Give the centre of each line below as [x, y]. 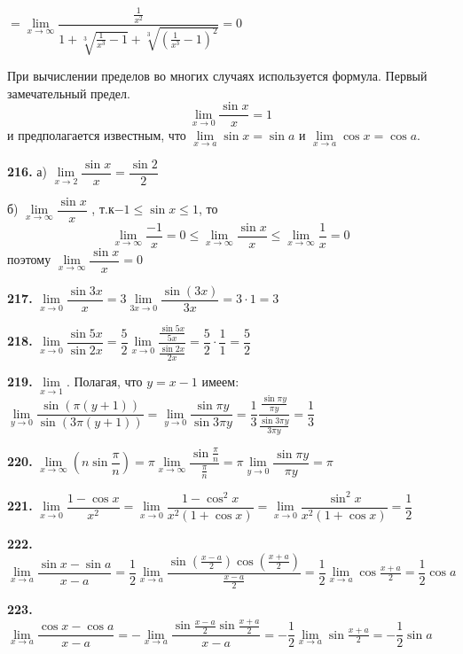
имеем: [220, 381]
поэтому [29, 259]
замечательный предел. [69, 93]
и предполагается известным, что [97, 135]
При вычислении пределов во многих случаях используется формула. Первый [217, 76]
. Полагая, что [104, 381]
